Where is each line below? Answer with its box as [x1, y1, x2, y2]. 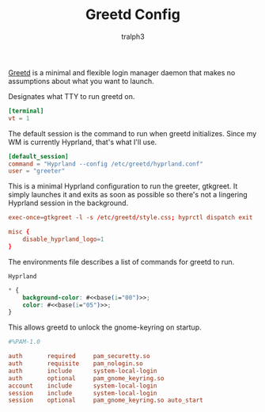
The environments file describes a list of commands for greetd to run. [8, 257, 235, 266]
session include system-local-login [8, 389, 157, 397]
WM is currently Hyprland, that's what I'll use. [8, 137, 157, 147]
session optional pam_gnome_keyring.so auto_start [8, 396, 203, 405]
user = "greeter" [8, 167, 66, 175]
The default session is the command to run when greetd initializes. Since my [8, 128, 257, 138]
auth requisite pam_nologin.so [8, 360, 144, 368]
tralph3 [121, 32, 145, 41]
